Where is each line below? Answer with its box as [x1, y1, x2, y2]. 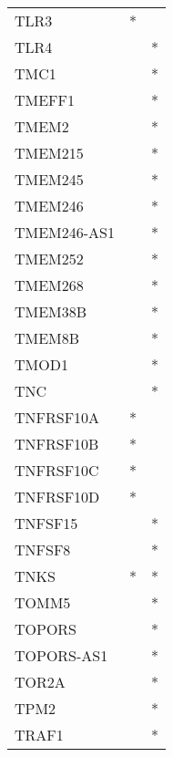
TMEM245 [15, 169, 84, 190]
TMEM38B [15, 301, 87, 322]
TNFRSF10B [15, 433, 99, 454]
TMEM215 [15, 142, 84, 163]
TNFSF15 [15, 513, 78, 534]
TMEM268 [15, 275, 84, 296]
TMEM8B [15, 327, 80, 348]
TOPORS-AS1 [15, 645, 108, 666]
